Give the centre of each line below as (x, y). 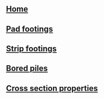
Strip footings (31, 49)
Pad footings (30, 29)
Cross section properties (52, 88)
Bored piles (27, 68)
